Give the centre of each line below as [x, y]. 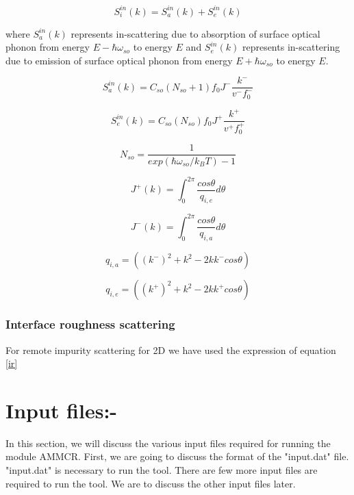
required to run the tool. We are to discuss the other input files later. [151, 483]
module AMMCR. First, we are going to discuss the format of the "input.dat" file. [177, 456]
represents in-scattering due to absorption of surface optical [195, 33]
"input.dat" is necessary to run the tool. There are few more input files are [162, 470]
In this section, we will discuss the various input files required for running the [168, 443]
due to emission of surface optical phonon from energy [119, 60]
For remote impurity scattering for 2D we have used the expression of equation [171, 350]
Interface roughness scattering [90, 324]
